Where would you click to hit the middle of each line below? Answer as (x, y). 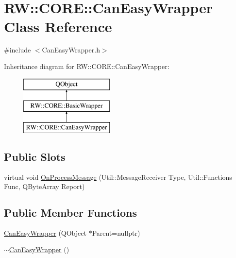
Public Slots (35, 156)
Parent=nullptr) (116, 233)
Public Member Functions (70, 213)
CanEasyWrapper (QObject (45, 233)
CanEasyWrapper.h (71, 50)
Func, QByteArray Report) (44, 186)
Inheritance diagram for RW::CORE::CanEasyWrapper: (87, 66)
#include (17, 50)
